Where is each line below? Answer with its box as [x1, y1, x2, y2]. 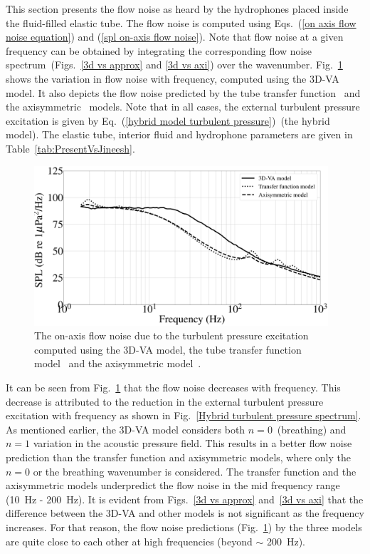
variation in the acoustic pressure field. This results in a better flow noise [33, 436, 352, 451]
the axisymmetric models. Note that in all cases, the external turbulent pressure [6, 99, 360, 114]
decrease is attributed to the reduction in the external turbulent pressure [6, 394, 324, 409]
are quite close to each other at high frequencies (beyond [6, 533, 253, 548]
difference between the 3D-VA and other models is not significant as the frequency [6, 506, 364, 520]
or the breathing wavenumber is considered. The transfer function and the [33, 463, 356, 478]
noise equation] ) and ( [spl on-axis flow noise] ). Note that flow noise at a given [6, 29, 344, 44]
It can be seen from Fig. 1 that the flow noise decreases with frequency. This [6, 380, 341, 395]
